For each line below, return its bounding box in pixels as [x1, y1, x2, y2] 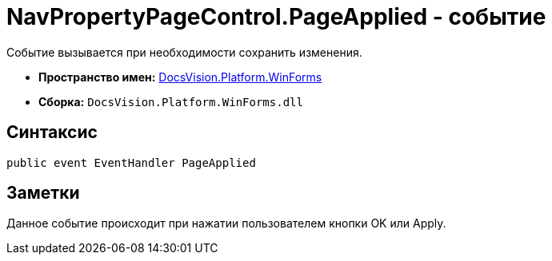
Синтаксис [6, 122, 98, 143]
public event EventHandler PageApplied [6, 156, 256, 169]
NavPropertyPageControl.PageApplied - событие [6, 3, 546, 30]
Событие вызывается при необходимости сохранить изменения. [6, 45, 362, 59]
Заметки [6, 183, 80, 204]
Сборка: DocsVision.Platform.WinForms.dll [38, 94, 303, 109]
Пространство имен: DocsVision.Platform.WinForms [38, 69, 322, 84]
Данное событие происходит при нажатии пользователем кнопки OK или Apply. [6, 216, 446, 231]
